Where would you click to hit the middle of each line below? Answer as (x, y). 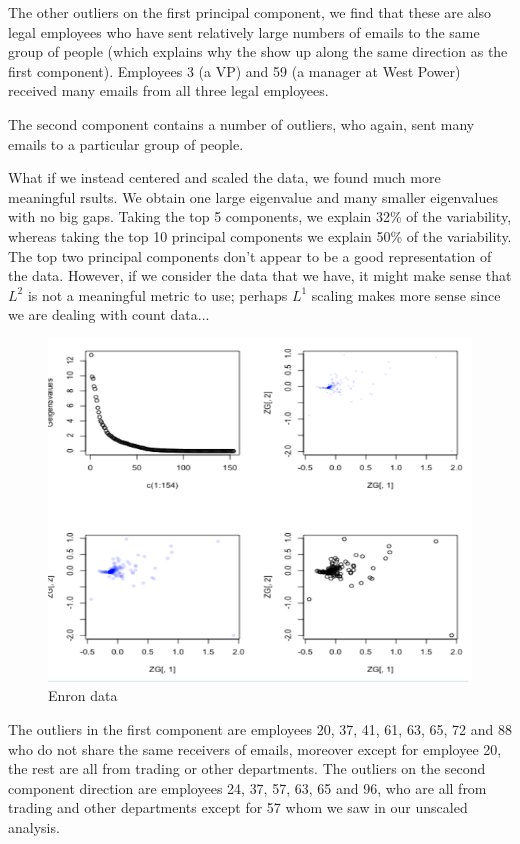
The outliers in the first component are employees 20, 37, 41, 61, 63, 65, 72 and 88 (260, 728)
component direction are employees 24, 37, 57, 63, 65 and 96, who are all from (247, 787)
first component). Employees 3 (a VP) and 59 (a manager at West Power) (234, 70)
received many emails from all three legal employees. (168, 90)
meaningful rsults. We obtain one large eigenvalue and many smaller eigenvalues (253, 196)
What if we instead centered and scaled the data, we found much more (224, 177)
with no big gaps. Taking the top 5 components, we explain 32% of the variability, (260, 216)
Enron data (83, 695)
